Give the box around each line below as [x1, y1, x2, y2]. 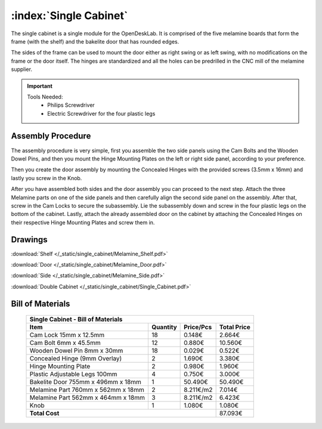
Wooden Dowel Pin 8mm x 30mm [29, 347, 123, 355]
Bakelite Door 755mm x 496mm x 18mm [29, 378, 141, 386]
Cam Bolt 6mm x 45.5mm [29, 339, 101, 347]
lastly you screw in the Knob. [11, 174, 82, 181]
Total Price [219, 323, 250, 331]
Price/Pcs [184, 323, 212, 331]
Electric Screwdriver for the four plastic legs [47, 110, 156, 117]
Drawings [11, 234, 48, 245]
